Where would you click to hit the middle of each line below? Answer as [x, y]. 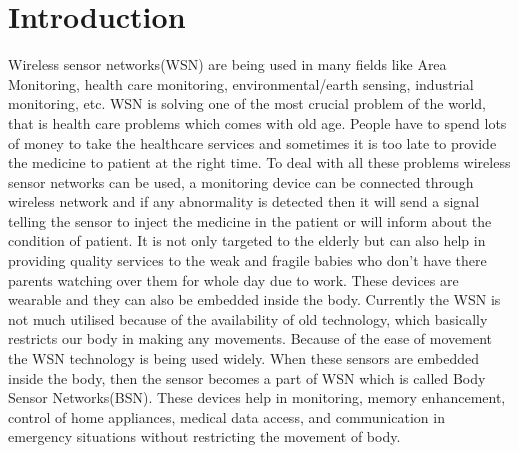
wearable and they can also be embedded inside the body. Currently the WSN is [254, 299]
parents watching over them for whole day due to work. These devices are [233, 279]
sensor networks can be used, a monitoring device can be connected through [241, 181]
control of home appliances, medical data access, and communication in [226, 416]
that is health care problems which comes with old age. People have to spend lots [257, 122]
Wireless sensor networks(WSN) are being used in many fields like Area [227, 64]
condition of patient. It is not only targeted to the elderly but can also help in [247, 240]
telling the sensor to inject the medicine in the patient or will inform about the [250, 220]
